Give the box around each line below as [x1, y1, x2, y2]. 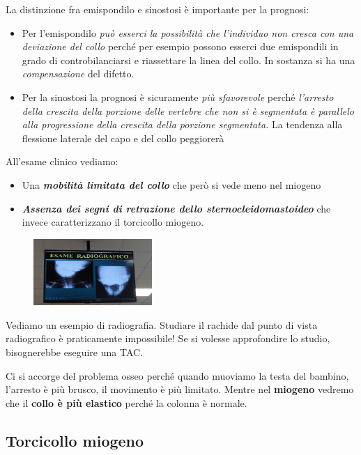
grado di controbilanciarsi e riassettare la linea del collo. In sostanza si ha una [22, 52, 355, 67]
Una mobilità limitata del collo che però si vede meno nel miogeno [22, 177, 321, 192]
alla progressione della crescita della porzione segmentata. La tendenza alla [22, 117, 343, 132]
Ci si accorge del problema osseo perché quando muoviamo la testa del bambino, [6, 368, 349, 383]
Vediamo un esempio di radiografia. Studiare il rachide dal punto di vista [6, 317, 318, 332]
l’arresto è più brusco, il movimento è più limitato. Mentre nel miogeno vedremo [6, 382, 354, 396]
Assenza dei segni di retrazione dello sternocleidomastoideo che [22, 201, 331, 215]
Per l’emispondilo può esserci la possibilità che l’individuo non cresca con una [22, 25, 354, 40]
